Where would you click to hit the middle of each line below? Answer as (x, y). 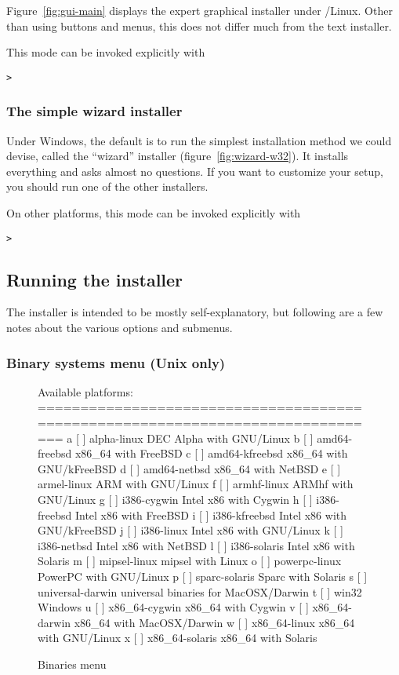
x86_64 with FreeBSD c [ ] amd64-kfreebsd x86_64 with (211, 453)
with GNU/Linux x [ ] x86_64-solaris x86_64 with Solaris (178, 638)
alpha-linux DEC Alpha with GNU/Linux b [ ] (201, 438)
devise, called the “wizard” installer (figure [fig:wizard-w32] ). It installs (178, 156)
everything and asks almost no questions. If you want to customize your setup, (195, 171)
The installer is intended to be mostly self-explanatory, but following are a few (195, 312)
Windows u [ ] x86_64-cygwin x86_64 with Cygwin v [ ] (173, 607)
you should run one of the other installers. (107, 186)
